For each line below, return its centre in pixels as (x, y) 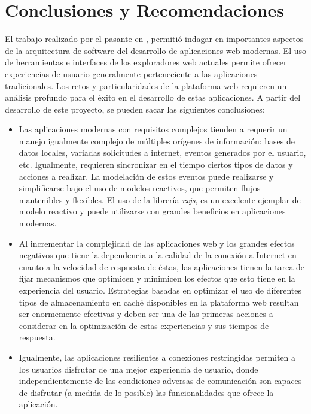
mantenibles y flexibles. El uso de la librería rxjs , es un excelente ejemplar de (160, 199)
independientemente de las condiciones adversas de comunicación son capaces (160, 381)
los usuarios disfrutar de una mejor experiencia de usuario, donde (138, 369)
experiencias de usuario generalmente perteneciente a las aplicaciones (131, 73)
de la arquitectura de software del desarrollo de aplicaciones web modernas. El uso (156, 50)
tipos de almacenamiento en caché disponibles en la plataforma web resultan (159, 302)
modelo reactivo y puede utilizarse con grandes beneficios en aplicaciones (152, 211)
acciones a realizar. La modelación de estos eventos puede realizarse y (146, 176)
